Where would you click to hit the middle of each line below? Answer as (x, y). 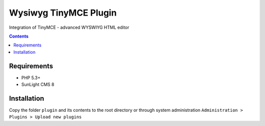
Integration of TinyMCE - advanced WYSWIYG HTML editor (69, 27)
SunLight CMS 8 (38, 84)
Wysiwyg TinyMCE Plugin (63, 13)
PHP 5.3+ (31, 78)
